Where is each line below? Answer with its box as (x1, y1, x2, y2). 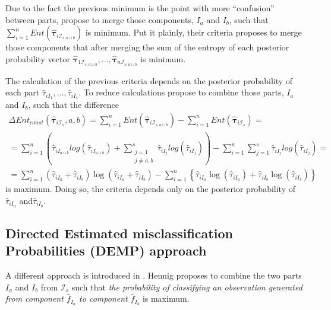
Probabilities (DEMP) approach (5, 241, 207, 260)
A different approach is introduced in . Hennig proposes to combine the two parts (5, 269, 302, 282)
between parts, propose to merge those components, (5, 13, 194, 25)
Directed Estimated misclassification (5, 223, 233, 242)
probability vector (5, 52, 70, 65)
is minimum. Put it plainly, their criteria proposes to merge (85, 26, 302, 39)
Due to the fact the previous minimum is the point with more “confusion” (5, 2, 275, 14)
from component (5, 292, 64, 305)
